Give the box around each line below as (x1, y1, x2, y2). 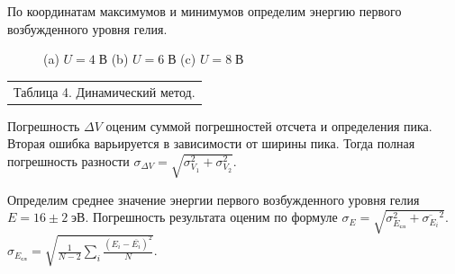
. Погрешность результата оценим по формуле (85, 208, 338, 226)
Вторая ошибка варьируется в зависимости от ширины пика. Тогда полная (7, 134, 415, 153)
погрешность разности (7, 151, 130, 170)
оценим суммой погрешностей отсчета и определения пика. (105, 116, 432, 135)
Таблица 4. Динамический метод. (14, 82, 196, 101)
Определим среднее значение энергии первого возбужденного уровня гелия (7, 190, 420, 208)
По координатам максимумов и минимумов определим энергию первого (7, 2, 402, 20)
